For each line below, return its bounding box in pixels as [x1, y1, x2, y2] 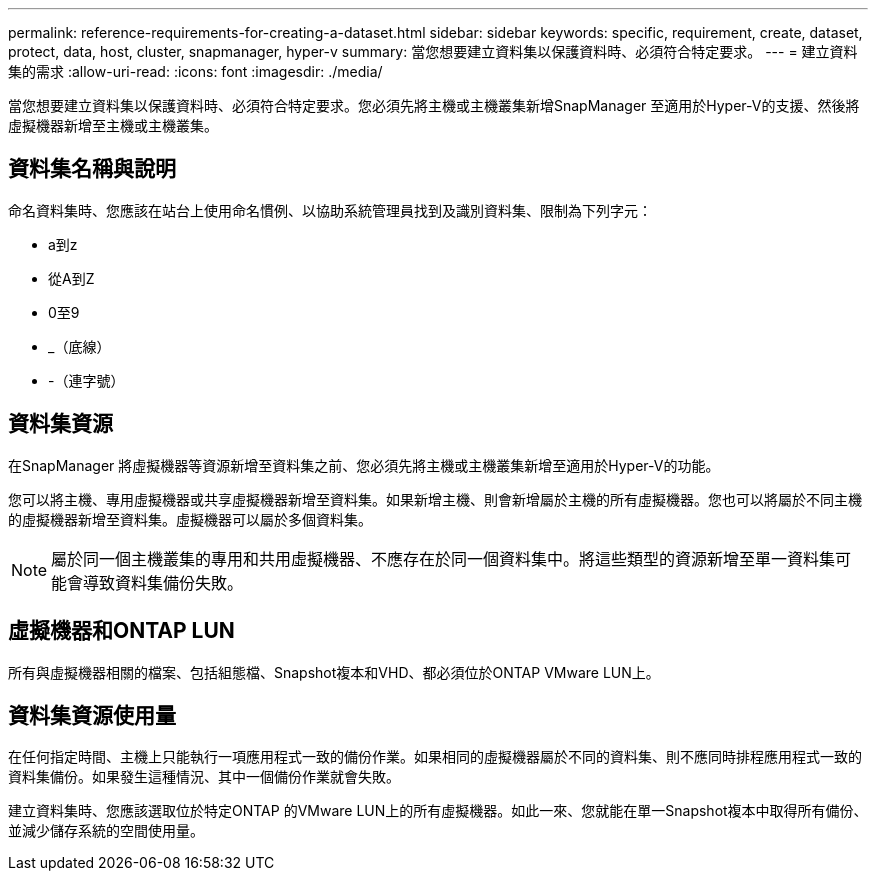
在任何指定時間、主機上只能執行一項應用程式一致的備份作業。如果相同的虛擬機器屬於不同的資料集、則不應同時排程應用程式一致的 [8, 748, 862, 766]
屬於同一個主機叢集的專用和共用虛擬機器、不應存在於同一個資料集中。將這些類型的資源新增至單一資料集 [51, 548, 836, 569]
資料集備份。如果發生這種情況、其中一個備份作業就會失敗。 [8, 768, 400, 786]
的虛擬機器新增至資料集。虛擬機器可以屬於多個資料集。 [8, 510, 372, 528]
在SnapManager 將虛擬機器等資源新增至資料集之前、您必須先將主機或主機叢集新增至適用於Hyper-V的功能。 [8, 456, 720, 474]
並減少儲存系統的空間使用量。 [8, 822, 204, 840]
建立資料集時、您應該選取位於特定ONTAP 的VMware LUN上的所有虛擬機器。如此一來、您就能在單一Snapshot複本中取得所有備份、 [8, 802, 868, 820]
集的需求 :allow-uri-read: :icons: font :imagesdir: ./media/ [8, 63, 383, 80]
